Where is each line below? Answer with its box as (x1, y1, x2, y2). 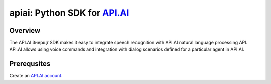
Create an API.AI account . (9, 73, 63, 79)
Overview (9, 26, 41, 35)
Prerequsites (9, 60, 51, 68)
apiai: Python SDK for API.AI (9, 7, 129, 18)
